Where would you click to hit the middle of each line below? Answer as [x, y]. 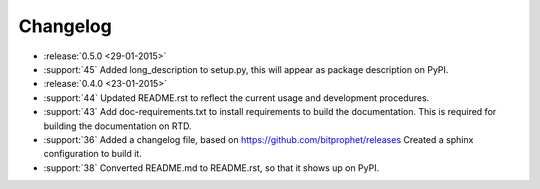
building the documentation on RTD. [117, 126]
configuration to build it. [92, 154]
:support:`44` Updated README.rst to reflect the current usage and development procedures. [236, 97]
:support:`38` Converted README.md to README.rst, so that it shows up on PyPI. [211, 167]
